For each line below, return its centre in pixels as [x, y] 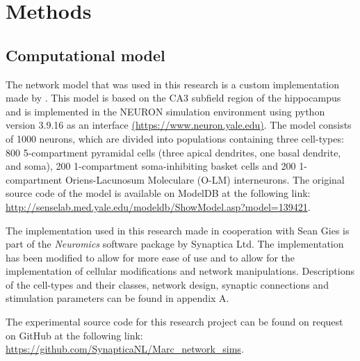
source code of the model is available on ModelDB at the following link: [158, 193]
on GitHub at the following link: [74, 335]
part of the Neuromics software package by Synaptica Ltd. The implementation [175, 244]
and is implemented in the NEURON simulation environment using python [165, 111]
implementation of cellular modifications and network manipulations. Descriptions [180, 271]
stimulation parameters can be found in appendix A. [117, 298]
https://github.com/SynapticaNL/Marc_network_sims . [125, 349]
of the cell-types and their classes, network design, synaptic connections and [167, 284]
